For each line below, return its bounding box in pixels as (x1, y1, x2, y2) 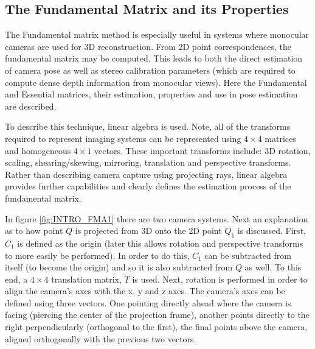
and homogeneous (5, 144, 71, 157)
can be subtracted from (204, 249, 291, 261)
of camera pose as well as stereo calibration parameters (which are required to (5, 63, 296, 76)
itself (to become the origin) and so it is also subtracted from (5, 261, 233, 273)
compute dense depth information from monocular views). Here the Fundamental (5, 76, 307, 88)
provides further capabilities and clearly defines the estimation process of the (5, 180, 291, 192)
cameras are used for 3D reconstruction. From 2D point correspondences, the (5, 40, 292, 52)
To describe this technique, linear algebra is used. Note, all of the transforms (5, 120, 291, 133)
